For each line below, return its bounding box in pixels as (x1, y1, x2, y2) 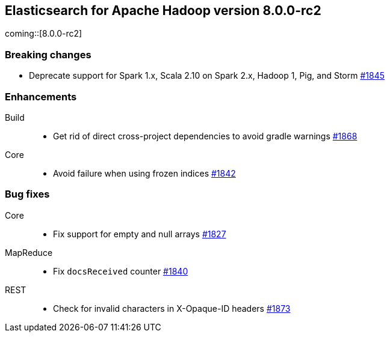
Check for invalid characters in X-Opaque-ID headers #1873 (53, 303, 291, 314)
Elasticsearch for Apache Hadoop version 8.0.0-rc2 (5, 3, 321, 18)
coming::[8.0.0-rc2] (5, 28, 82, 39)
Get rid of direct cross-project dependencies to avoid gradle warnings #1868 (53, 130, 357, 141)
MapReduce (5, 247, 53, 258)
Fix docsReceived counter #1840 (53, 266, 188, 276)
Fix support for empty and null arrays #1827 (53, 228, 226, 239)
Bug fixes (5, 188, 50, 201)
